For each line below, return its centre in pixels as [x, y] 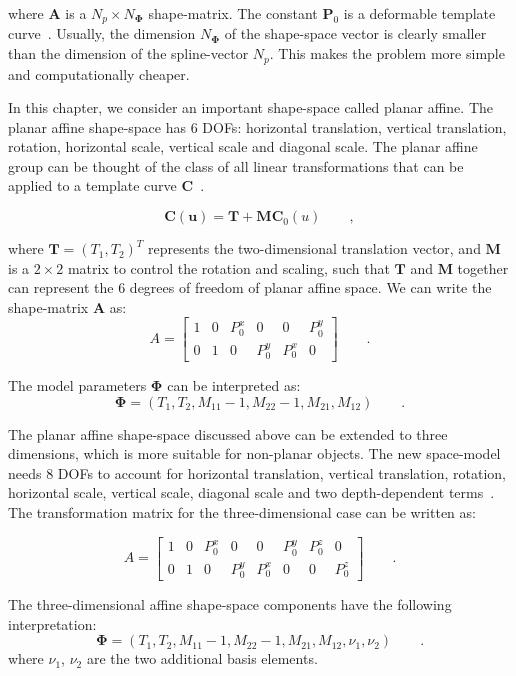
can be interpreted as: [234, 384]
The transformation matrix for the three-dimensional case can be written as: [242, 511]
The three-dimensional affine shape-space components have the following [230, 604]
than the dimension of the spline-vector [128, 53]
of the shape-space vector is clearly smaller [355, 33]
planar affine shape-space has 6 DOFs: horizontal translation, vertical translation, [257, 126]
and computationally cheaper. [99, 73]
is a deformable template [419, 13]
